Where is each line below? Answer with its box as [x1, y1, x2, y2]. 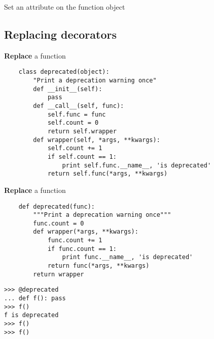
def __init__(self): [33, 85, 102, 93]
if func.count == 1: [47, 245, 117, 252]
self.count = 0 [47, 119, 99, 127]
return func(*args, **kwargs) [47, 262, 150, 270]
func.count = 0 [33, 219, 84, 227]
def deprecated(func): [18, 203, 95, 210]
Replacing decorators [4, 26, 117, 42]
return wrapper [33, 270, 84, 278]
